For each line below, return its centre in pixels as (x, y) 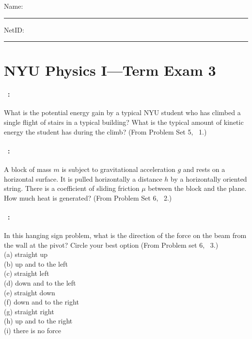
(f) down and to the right (41, 302)
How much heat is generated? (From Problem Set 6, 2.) (88, 197)
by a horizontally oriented (209, 178)
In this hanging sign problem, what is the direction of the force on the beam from (125, 235)
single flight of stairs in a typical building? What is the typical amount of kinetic (124, 122)
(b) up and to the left (36, 263)
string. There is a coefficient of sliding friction (72, 188)
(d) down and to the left (40, 283)
